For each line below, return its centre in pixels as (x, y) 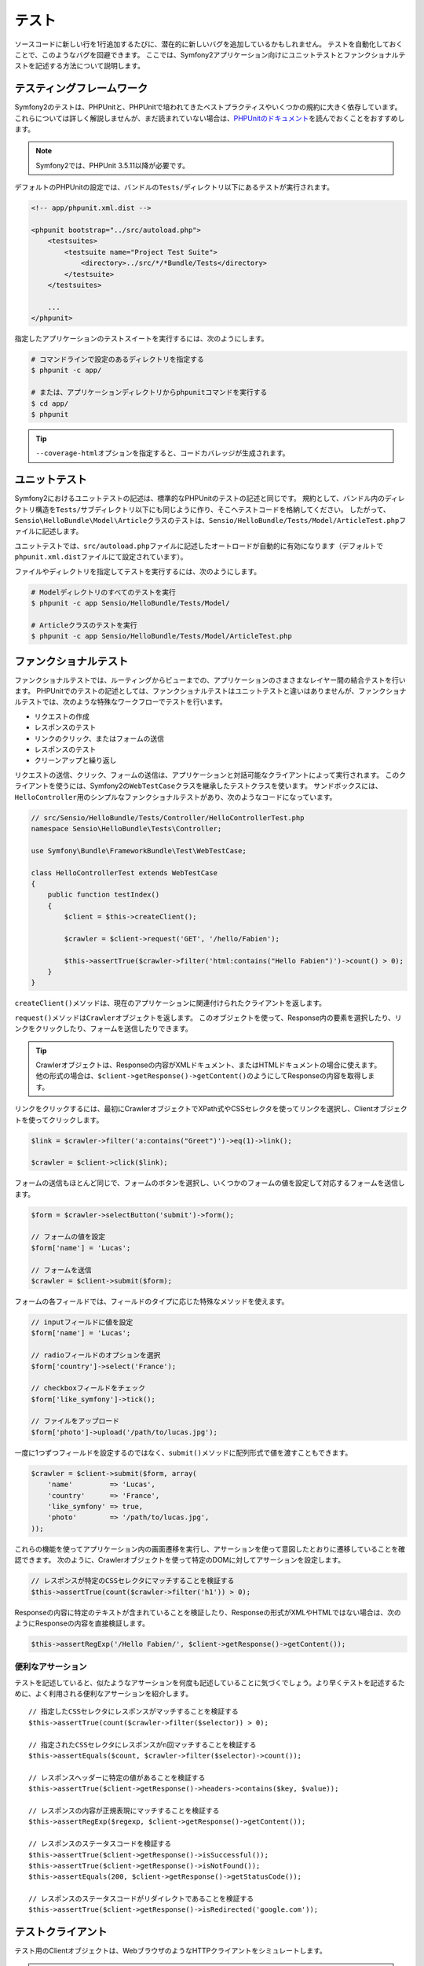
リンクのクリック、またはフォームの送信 (99, 738)
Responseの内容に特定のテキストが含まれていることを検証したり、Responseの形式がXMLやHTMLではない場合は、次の (208, 1612)
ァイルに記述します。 (49, 532)
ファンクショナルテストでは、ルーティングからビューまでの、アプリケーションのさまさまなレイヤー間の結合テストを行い (210, 679)
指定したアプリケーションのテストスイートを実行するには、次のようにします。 (141, 339)
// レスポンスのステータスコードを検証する (100, 1844)
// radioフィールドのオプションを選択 (96, 1355)
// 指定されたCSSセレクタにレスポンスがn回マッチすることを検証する (143, 1745)
